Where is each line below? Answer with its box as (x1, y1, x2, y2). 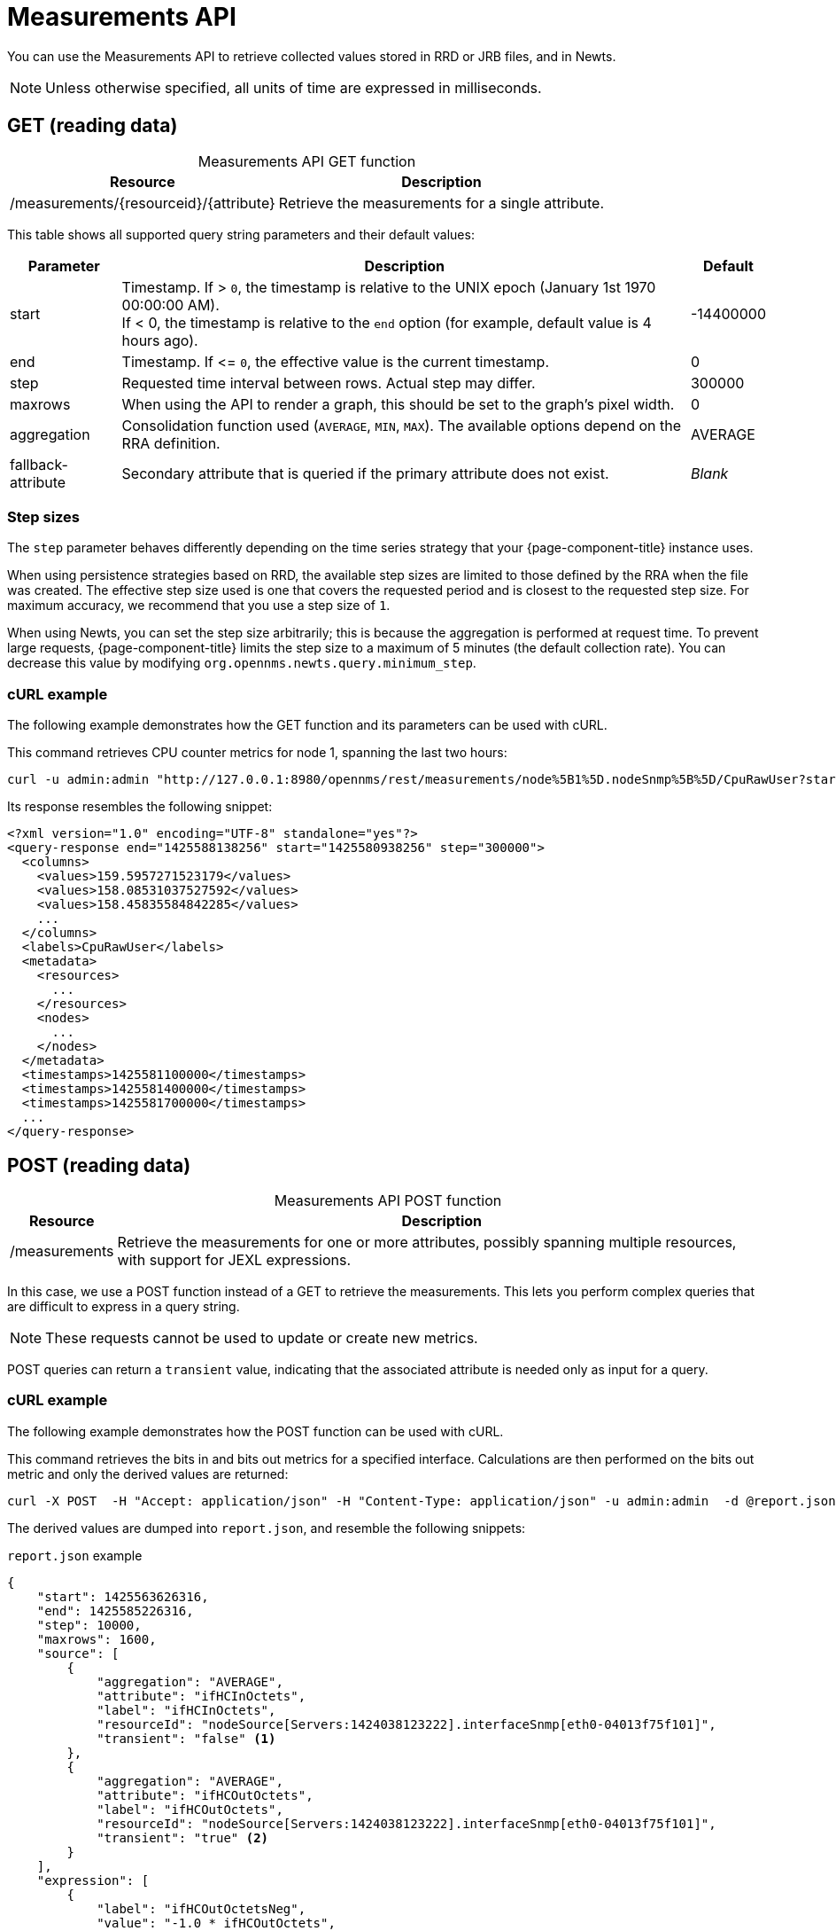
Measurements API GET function (197, 152, 416, 170)
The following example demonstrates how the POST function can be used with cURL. (7, 1423, 504, 1439)
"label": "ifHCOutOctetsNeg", (97, 1901, 306, 1916)
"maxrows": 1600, (36, 1631, 157, 1646)
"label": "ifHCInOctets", (97, 1702, 276, 1717)
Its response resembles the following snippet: (7, 799, 273, 815)
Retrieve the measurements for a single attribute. (278, 193, 605, 212)
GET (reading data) (7, 114, 178, 137)
